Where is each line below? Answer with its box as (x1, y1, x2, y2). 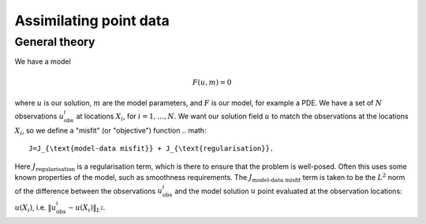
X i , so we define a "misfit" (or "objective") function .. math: (14, 125, 207, 137)
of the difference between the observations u (14, 186, 163, 196)
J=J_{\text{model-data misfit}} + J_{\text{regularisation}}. (28, 144, 275, 153)
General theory (14, 35, 95, 49)
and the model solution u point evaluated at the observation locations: (174, 186, 402, 196)
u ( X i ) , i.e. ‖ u (14, 202, 57, 214)
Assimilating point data (14, 12, 170, 29)
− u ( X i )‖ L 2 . (68, 202, 106, 214)
